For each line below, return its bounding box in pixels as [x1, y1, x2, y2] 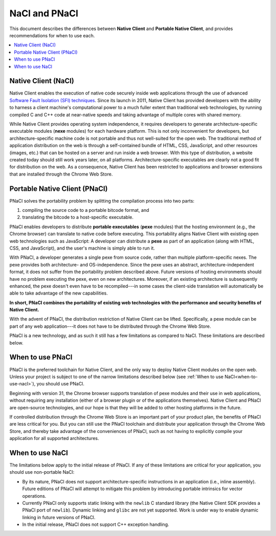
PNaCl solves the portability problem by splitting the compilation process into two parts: [9, 198, 195, 204]
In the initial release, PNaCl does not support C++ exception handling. [22, 521, 169, 528]
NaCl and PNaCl [9, 8, 79, 19]
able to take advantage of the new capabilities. [9, 290, 108, 296]
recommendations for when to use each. [9, 32, 95, 38]
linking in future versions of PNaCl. [22, 514, 96, 520]
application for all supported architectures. [9, 435, 99, 442]
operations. [22, 493, 47, 499]
